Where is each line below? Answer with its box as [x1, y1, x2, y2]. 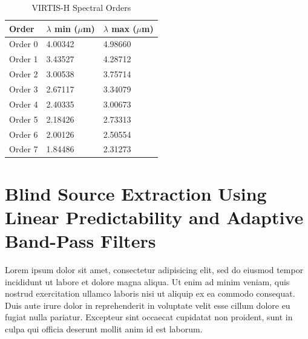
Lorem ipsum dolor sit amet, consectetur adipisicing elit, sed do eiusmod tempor [5, 263, 304, 276]
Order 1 [9, 53, 38, 65]
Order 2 [9, 68, 38, 80]
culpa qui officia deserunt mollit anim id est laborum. [5, 322, 203, 335]
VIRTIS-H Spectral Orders [31, 1, 131, 13]
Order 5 [9, 112, 38, 125]
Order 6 [9, 128, 38, 140]
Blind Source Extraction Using [5, 181, 267, 205]
